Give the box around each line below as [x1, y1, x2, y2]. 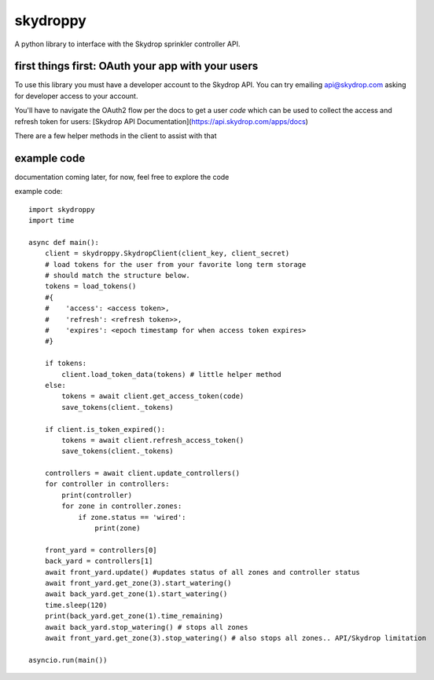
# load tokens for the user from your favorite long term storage [44, 260, 307, 269]
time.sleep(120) [44, 601, 108, 609]
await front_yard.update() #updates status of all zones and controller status [44, 568, 361, 576]
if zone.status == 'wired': [78, 513, 186, 521]
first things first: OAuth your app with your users [14, 60, 259, 73]
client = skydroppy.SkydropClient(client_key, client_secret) [44, 249, 290, 258]
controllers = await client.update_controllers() [44, 469, 240, 478]
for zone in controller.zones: [61, 502, 182, 510]
